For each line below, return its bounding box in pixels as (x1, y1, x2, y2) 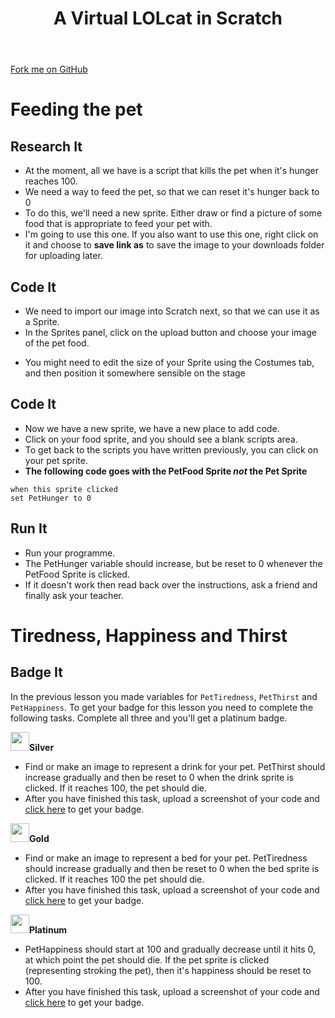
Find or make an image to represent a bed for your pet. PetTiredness (24, 852, 308, 864)
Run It (10, 520, 48, 537)
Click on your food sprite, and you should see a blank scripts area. (24, 433, 298, 445)
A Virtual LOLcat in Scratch (53, 7, 283, 30)
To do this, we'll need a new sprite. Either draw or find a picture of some (24, 207, 323, 219)
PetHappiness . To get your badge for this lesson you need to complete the (10, 701, 314, 713)
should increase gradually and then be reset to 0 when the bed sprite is (24, 862, 320, 874)
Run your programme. (24, 547, 116, 559)
